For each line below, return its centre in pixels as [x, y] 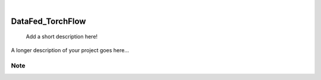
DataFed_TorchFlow [48, 21]
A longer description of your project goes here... [70, 50]
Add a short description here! [62, 37]
